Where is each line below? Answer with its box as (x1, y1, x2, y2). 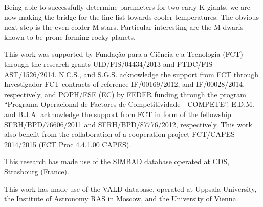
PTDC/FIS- (177, 58, 215, 69)
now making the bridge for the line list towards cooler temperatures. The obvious (4, 11, 259, 22)
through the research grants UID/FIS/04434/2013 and (4, 58, 175, 69)
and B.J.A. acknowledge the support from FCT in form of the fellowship (4, 108, 231, 119)
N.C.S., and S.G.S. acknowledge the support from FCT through (58, 68, 259, 79)
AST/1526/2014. (4, 68, 57, 79)
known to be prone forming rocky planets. (4, 31, 136, 42)
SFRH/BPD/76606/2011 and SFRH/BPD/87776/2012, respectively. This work (4, 119, 252, 129)
